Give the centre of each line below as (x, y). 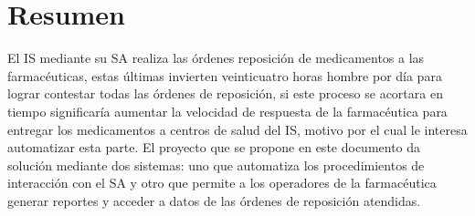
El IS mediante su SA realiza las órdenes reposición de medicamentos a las (216, 58)
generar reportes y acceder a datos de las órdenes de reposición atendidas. (214, 200)
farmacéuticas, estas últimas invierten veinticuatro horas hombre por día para (225, 75)
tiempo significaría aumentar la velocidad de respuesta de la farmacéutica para (227, 111)
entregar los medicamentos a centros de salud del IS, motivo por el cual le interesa (237, 129)
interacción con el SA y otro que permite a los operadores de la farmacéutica (222, 183)
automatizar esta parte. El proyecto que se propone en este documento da (214, 147)
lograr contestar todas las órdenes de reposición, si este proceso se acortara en (225, 93)
